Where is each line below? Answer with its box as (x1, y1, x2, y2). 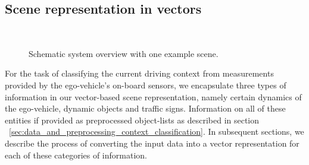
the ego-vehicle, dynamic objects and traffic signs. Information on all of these (5, 102, 286, 115)
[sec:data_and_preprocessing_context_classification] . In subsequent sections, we (9, 125, 304, 138)
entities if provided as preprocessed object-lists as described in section (5, 113, 260, 126)
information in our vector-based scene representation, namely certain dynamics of (5, 90, 302, 103)
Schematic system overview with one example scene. (29, 47, 219, 59)
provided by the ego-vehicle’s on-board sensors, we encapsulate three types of (5, 78, 286, 91)
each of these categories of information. (5, 148, 147, 161)
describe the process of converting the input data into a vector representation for (5, 137, 299, 149)
